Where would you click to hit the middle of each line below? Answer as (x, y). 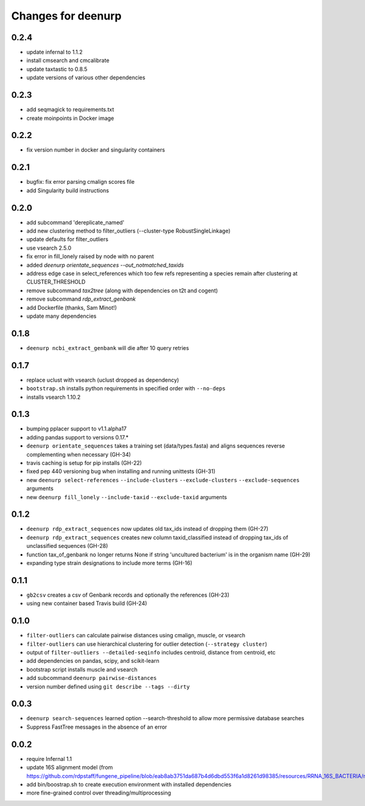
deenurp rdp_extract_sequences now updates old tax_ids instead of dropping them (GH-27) (148, 529)
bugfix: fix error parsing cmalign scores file (81, 182)
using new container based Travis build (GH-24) (87, 603)
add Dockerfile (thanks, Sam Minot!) (72, 307)
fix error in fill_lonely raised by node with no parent (90, 256)
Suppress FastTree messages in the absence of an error (97, 727)
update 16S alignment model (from (70, 768)
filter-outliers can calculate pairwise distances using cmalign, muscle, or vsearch (136, 636)
